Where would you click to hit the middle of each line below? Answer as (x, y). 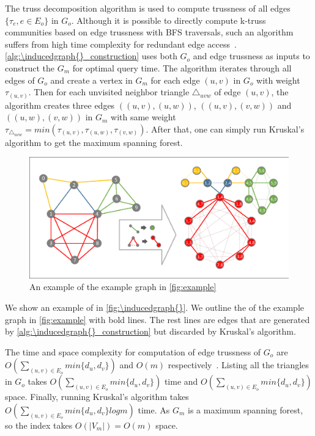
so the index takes (39, 425)
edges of (20, 80)
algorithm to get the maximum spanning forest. (94, 142)
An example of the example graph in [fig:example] (123, 287)
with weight (278, 80)
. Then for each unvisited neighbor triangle (109, 92)
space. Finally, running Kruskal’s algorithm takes (97, 397)
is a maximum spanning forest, (245, 409)
